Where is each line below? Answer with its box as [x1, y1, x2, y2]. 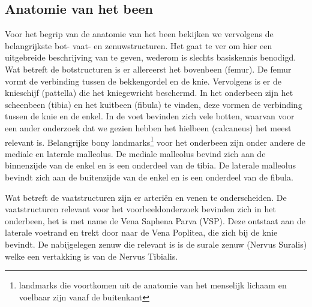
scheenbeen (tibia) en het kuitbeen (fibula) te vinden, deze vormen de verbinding [5, 98, 302, 110]
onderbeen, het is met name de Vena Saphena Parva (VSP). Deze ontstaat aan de [5, 214, 305, 227]
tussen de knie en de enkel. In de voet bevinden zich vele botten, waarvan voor [5, 110, 295, 122]
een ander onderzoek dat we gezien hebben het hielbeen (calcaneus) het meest [5, 121, 292, 134]
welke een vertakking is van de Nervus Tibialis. [5, 249, 178, 262]
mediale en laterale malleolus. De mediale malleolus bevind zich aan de [5, 147, 266, 159]
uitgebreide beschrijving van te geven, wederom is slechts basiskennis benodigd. [5, 51, 296, 64]
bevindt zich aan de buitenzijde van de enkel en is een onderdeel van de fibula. [5, 170, 293, 183]
